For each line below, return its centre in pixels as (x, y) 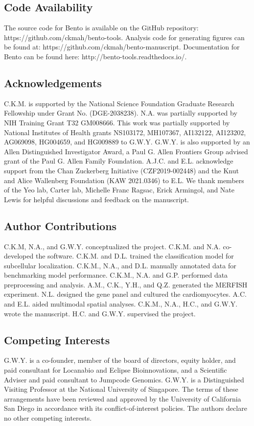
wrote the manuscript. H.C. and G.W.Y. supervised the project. (100, 313)
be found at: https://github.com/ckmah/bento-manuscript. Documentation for (122, 47)
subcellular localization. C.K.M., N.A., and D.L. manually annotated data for (120, 265)
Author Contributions (60, 225)
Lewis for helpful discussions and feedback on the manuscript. (96, 199)
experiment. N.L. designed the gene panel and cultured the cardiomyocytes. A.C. (125, 294)
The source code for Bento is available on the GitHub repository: (101, 28)
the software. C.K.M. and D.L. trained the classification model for (135, 256)
